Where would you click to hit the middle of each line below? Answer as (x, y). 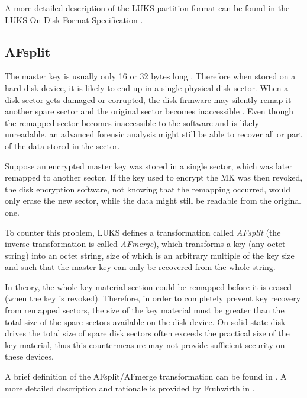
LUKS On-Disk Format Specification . (74, 19)
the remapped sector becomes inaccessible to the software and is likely (132, 122)
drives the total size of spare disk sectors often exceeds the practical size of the (147, 333)
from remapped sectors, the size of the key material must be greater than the (145, 310)
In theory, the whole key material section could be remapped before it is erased (148, 286)
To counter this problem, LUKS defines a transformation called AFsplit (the (143, 232)
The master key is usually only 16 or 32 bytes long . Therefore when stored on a (150, 76)
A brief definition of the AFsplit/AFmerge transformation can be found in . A (146, 376)
